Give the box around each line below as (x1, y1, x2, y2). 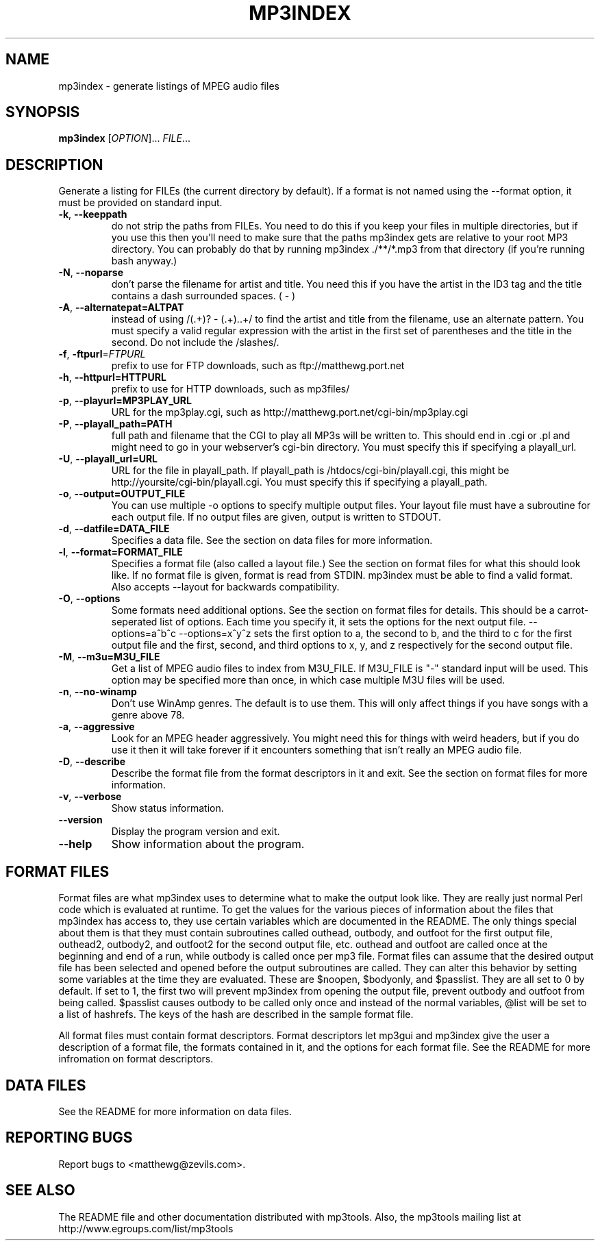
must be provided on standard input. (58, 197, 223, 209)
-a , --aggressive (58, 721, 135, 733)
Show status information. (111, 802, 224, 814)
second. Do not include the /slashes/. (111, 336, 279, 349)
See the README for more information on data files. (58, 1105, 292, 1117)
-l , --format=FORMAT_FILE (58, 546, 183, 558)
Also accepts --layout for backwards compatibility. (111, 581, 340, 593)
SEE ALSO (5, 1182, 75, 1199)
